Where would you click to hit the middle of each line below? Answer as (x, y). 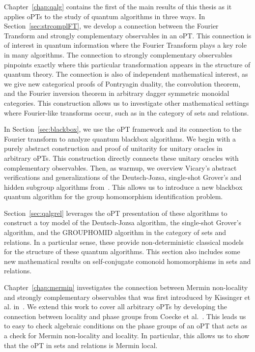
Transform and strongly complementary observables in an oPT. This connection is (128, 35)
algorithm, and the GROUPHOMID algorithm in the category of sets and (115, 232)
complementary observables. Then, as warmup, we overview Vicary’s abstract (120, 167)
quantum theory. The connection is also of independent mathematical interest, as (126, 74)
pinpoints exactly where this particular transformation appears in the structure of (127, 64)
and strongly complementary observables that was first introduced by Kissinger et (127, 297)
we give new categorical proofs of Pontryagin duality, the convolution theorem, (122, 83)
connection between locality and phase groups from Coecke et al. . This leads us (125, 316)
